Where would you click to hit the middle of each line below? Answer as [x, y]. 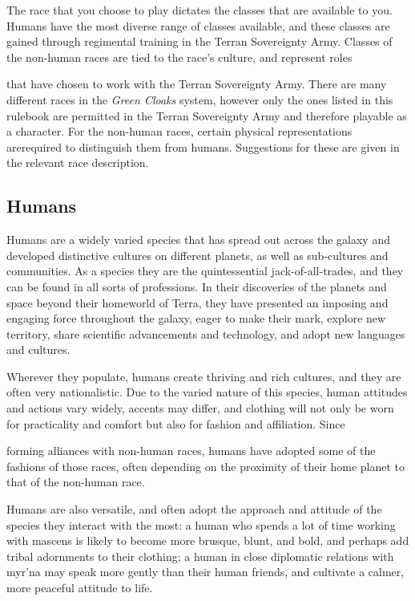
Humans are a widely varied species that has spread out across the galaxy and [198, 240]
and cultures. [38, 349]
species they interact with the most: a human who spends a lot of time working [201, 524]
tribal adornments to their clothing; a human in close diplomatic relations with [200, 556]
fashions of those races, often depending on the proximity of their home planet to [206, 466]
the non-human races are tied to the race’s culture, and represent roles [179, 57]
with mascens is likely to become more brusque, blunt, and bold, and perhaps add [208, 540]
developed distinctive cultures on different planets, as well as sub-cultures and [197, 255]
